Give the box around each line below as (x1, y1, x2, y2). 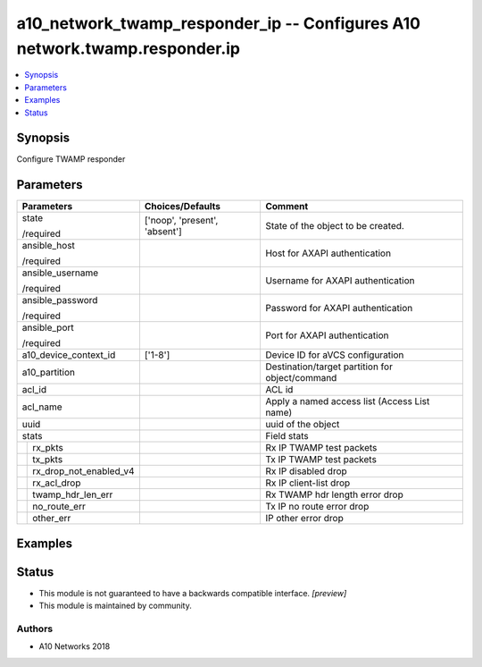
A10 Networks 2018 (38, 641, 111, 652)
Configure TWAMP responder (16, 154, 126, 165)
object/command (264, 372, 337, 384)
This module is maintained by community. (38, 600, 192, 612)
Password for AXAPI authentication (264, 302, 413, 315)
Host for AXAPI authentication (264, 247, 392, 259)
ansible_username (21, 266, 99, 279)
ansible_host (21, 240, 76, 252)
